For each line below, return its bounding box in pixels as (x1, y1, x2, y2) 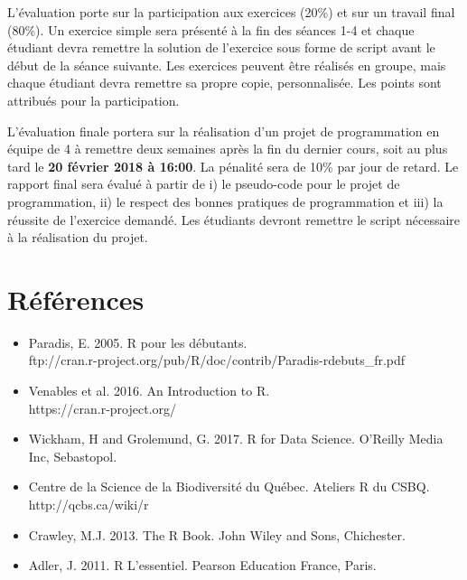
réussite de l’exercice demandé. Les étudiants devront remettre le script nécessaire (7, 210, 461, 229)
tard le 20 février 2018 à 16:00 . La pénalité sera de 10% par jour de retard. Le (7, 156, 459, 175)
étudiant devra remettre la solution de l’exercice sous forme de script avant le (7, 38, 435, 57)
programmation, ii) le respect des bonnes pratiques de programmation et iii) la (7, 192, 444, 210)
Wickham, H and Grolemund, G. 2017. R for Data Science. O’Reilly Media (28, 429, 444, 448)
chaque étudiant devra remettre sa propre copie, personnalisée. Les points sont (7, 73, 442, 92)
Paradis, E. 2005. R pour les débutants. (28, 332, 248, 351)
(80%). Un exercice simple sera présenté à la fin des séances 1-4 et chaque (7, 20, 415, 39)
